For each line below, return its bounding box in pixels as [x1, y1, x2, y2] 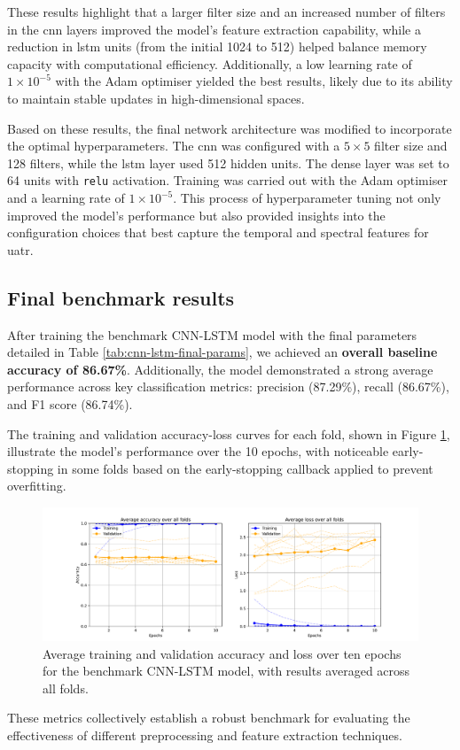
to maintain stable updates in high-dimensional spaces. [7, 89, 305, 107]
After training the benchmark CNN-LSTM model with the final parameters [7, 325, 417, 344]
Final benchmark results [7, 283, 235, 311]
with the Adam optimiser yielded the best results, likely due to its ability [55, 72, 453, 90]
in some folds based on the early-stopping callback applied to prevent [57, 459, 433, 477]
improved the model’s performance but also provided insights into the [7, 205, 386, 224]
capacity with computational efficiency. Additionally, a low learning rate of [7, 54, 412, 73]
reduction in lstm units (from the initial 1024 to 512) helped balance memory [7, 37, 427, 56]
